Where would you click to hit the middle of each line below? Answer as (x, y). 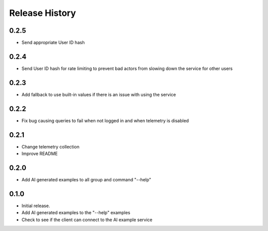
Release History (43, 13)
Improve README (40, 154)
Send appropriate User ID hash (53, 43)
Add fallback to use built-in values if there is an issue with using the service (99, 94)
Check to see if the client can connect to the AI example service (87, 220)
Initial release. (36, 206)
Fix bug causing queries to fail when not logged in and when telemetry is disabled (105, 120)
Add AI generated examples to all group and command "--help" (86, 179)
